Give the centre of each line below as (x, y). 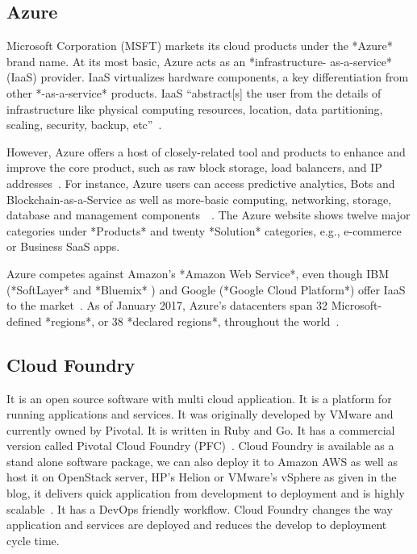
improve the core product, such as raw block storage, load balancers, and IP (194, 167)
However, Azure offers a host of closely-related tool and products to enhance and (206, 151)
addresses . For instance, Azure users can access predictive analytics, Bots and (201, 183)
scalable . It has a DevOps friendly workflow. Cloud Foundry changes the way (200, 508)
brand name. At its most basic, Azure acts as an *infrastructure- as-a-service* (199, 61)
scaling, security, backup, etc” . (84, 125)
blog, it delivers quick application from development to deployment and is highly (206, 493)
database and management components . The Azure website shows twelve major (208, 215)
